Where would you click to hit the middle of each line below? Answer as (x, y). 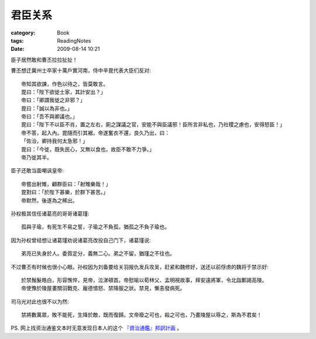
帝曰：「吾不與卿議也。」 (49, 117)
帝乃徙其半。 (37, 158)
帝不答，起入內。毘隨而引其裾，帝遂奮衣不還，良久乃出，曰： (95, 133)
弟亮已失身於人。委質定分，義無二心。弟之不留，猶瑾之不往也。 (98, 254)
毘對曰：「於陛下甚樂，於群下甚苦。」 (65, 192)
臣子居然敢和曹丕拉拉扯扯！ (44, 60)
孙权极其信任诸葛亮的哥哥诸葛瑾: (50, 213)
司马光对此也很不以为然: (40, 302)
